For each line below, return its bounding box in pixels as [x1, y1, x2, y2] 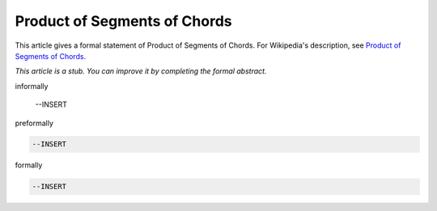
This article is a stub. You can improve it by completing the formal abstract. [15, 66, 267, 76]
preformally [15, 118, 54, 128]
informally [15, 81, 49, 91]
